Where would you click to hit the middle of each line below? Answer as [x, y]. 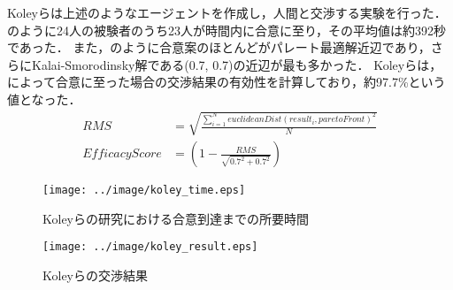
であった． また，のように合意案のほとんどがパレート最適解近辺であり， [219, 47]
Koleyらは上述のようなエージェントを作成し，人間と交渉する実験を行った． [227, 12]
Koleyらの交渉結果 [95, 275]
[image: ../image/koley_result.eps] [150, 247]
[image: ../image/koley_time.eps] [144, 191]
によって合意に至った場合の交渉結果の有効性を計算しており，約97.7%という [226, 82]
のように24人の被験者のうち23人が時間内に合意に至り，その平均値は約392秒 [227, 30]
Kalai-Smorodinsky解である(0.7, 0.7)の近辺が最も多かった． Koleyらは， [237, 64]
